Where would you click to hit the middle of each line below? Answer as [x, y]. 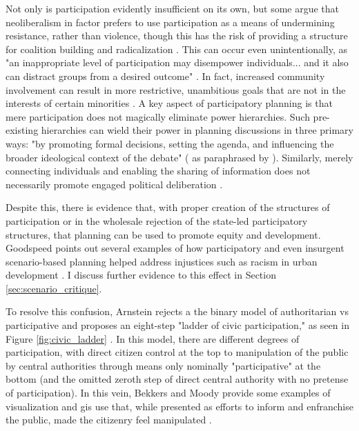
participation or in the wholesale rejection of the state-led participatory [157, 220]
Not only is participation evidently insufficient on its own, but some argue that [173, 8]
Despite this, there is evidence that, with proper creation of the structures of [168, 207]
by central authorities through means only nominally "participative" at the [163, 365]
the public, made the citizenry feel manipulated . [109, 420]
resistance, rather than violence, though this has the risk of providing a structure [177, 36]
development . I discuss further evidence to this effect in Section [141, 275]
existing [22, 130]
